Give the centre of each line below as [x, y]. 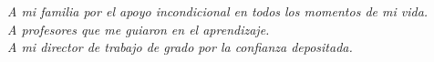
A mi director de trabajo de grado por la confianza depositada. [180, 47]
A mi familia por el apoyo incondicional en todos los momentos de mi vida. [218, 11]
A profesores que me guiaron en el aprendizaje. [139, 29]
